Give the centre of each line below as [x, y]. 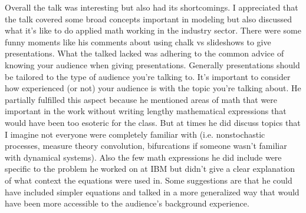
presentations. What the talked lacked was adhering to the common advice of [144, 53]
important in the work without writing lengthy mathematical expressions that [146, 111]
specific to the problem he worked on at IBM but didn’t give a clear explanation [150, 169]
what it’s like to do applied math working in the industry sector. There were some [153, 30]
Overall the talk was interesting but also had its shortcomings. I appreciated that [152, 7]
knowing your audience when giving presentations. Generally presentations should [152, 64]
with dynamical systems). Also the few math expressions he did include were [143, 157]
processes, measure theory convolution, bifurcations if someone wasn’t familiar [146, 146]
